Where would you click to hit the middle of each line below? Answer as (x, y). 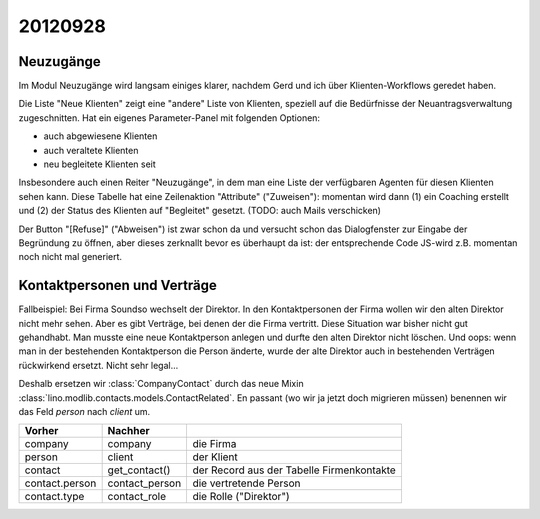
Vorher (41, 431)
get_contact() (139, 470)
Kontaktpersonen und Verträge (117, 285)
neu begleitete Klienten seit (100, 164)
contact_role (137, 497)
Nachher (128, 431)
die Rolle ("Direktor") (241, 497)
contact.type (54, 497)
